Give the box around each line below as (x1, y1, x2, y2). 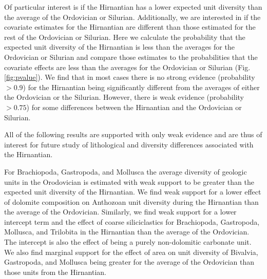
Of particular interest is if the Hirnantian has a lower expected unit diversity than (4, 2, 262, 12)
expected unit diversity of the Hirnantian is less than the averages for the (4, 41, 235, 52)
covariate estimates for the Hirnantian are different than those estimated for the (4, 22, 256, 32)
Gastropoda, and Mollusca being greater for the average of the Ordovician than (4, 256, 255, 267)
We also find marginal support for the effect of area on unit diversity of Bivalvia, (4, 246, 258, 257)
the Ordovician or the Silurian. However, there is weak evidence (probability (4, 92, 244, 102)
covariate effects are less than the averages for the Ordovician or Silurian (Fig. (4, 61, 251, 72)
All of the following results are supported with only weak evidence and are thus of (4, 129, 262, 140)
